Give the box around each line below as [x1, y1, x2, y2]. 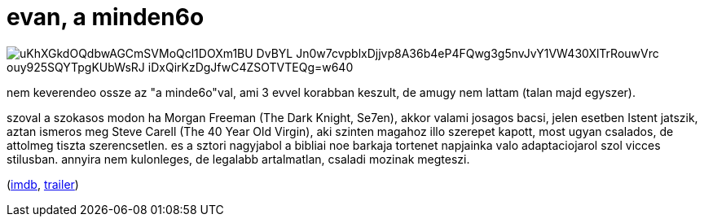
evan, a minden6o [7, 3, 205, 31]
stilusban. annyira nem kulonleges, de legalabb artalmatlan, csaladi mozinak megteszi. [7, 151, 470, 166]
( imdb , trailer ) [7, 177, 79, 191]
